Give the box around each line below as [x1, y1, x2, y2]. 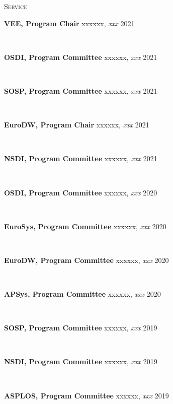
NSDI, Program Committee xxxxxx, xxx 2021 [4, 153, 157, 164]
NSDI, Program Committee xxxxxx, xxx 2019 [4, 356, 157, 367]
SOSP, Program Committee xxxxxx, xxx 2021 [4, 85, 157, 96]
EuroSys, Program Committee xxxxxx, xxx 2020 [4, 221, 166, 231]
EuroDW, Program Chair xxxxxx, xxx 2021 [4, 119, 149, 130]
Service [4, 1, 27, 11]
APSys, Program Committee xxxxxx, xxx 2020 [4, 289, 161, 299]
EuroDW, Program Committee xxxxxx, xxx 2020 [4, 254, 169, 265]
